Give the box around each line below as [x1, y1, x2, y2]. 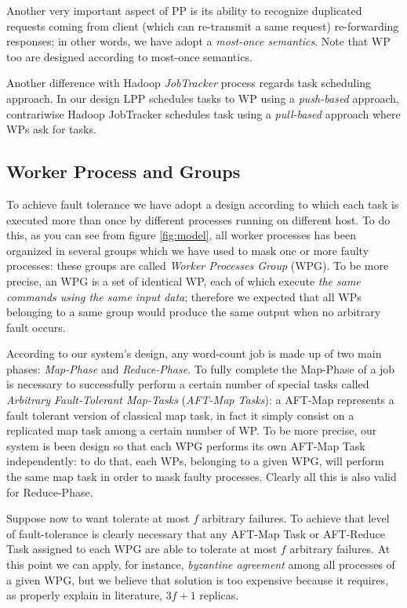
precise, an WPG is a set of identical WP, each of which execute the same [6, 272, 361, 289]
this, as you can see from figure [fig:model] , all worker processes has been [6, 227, 356, 243]
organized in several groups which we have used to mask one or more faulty [6, 242, 369, 258]
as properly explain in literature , [6, 587, 163, 603]
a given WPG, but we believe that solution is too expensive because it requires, [6, 571, 388, 588]
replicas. [199, 587, 239, 603]
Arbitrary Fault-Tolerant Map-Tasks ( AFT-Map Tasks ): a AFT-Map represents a [6, 391, 394, 408]
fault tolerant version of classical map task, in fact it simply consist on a [6, 406, 354, 423]
